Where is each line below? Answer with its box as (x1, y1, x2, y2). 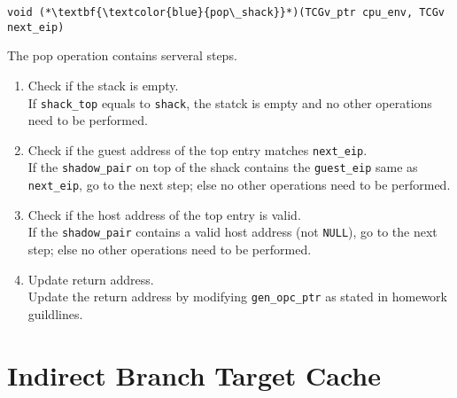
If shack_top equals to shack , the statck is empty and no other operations (27, 93, 432, 112)
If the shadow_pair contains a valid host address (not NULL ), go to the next (27, 222, 438, 241)
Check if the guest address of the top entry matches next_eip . (27, 140, 368, 159)
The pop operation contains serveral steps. (7, 46, 237, 65)
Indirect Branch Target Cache (7, 356, 381, 393)
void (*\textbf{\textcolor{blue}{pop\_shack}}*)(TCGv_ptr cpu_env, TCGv (7, 6, 445, 19)
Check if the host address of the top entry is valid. (27, 205, 301, 223)
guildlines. (27, 304, 83, 323)
